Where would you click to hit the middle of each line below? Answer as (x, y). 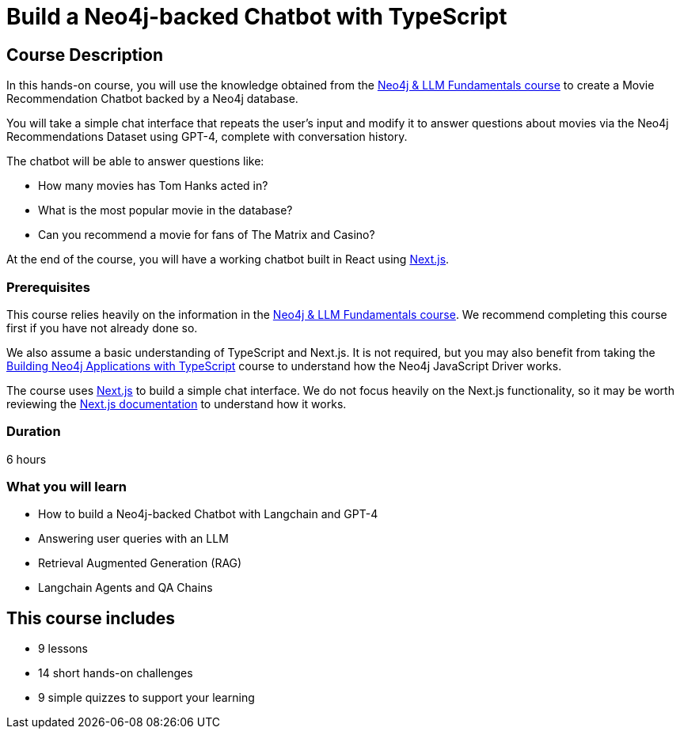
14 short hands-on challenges (116, 673)
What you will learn (67, 487)
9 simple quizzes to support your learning (146, 698)
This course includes (91, 618)
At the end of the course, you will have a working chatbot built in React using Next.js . (228, 260)
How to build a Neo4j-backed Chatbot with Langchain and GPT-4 (208, 514)
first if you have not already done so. (102, 328)
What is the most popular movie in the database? (165, 210)
